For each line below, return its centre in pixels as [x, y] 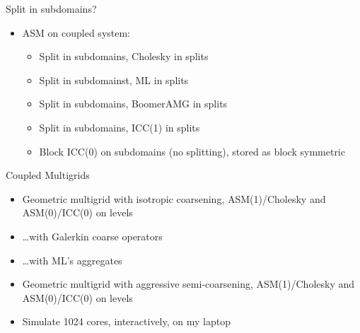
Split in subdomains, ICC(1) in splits [120, 127]
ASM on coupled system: [76, 32]
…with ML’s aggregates [72, 260]
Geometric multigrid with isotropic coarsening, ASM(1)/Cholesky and [174, 198]
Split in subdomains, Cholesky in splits [124, 56]
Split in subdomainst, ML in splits [114, 80]
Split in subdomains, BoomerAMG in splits [133, 104]
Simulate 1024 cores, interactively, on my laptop [126, 321]
